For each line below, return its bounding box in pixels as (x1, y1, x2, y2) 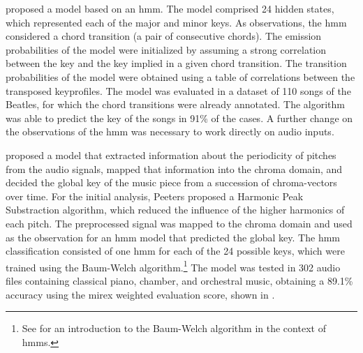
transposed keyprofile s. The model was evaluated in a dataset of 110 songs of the (6, 83, 351, 98)
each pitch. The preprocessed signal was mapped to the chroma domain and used (6, 216, 353, 230)
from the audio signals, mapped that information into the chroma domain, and (6, 161, 343, 176)
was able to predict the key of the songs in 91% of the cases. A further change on (6, 110, 353, 125)
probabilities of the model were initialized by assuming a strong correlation (6, 42, 327, 57)
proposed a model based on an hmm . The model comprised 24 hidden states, (6, 1, 334, 15)
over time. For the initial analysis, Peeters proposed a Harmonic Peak (6, 188, 304, 203)
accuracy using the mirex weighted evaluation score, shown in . (6, 287, 275, 301)
